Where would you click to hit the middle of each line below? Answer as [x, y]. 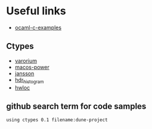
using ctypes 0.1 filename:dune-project [57, 120]
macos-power [32, 67]
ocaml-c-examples [38, 27]
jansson [24, 73]
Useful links [36, 11]
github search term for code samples [76, 106]
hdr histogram [29, 80]
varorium [26, 60]
